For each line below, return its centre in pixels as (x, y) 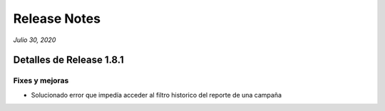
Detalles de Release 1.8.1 (68, 60)
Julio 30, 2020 (35, 40)
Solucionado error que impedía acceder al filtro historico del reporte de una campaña (156, 95)
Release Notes (57, 18)
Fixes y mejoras (41, 80)
